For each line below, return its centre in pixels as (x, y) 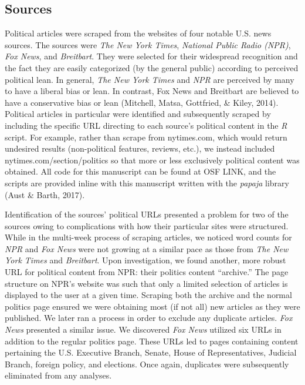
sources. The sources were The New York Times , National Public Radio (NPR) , (148, 44)
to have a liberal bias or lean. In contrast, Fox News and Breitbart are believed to (152, 91)
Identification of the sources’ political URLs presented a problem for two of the (147, 214)
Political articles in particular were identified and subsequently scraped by (138, 114)
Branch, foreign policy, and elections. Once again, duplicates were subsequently (147, 364)
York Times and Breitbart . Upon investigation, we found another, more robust (145, 260)
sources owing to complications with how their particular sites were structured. (147, 225)
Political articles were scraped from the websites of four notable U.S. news (138, 33)
